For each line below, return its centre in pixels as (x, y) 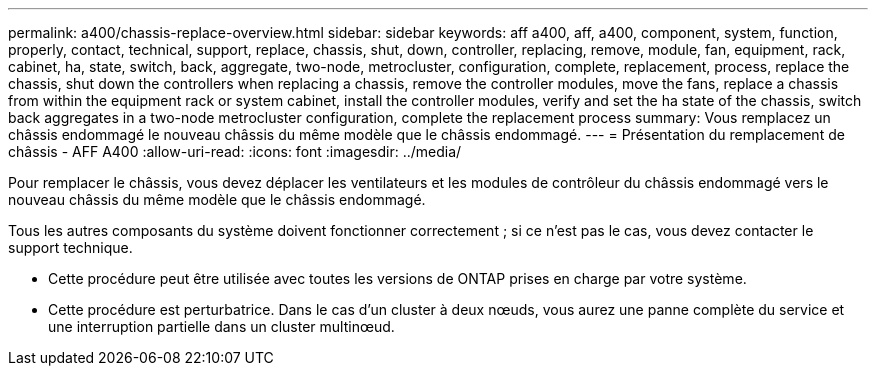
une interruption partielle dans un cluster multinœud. (221, 326)
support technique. (70, 247)
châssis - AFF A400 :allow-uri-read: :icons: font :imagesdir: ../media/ (235, 151)
